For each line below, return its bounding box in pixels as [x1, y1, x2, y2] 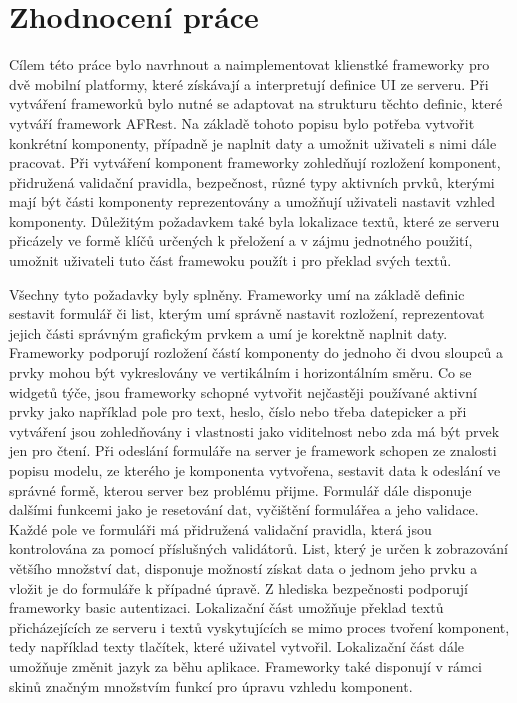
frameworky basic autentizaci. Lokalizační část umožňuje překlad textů [9, 597, 444, 618]
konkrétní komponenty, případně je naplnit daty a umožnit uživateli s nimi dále [9, 132, 497, 153]
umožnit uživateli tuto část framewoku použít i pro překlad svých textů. [9, 250, 452, 271]
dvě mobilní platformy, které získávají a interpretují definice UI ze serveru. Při [9, 73, 489, 94]
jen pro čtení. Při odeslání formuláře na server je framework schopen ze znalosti [9, 440, 497, 461]
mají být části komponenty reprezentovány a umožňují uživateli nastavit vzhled [9, 191, 495, 212]
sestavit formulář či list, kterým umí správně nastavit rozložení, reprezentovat [9, 303, 485, 324]
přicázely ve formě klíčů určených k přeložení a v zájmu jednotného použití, [9, 230, 473, 251]
